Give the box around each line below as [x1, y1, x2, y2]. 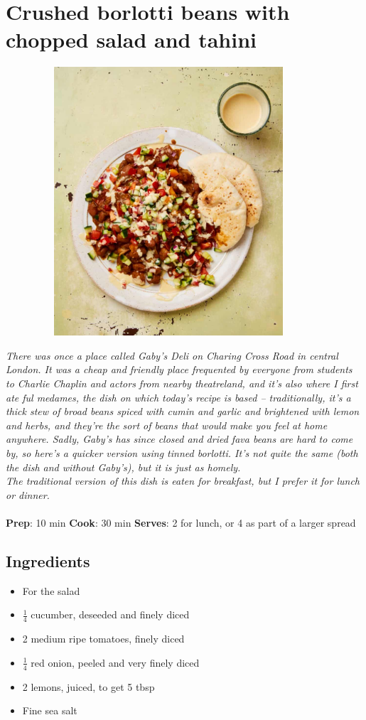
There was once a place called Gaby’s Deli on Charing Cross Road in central [6, 348, 338, 362]
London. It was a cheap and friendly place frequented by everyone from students [6, 362, 352, 377]
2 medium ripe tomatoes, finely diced [22, 631, 185, 646]
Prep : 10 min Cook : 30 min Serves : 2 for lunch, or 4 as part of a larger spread [6, 515, 356, 530]
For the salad [22, 583, 80, 598]
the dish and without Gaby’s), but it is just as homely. [6, 459, 241, 474]
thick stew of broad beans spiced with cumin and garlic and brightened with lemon [6, 404, 360, 419]
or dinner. [6, 487, 50, 502]
